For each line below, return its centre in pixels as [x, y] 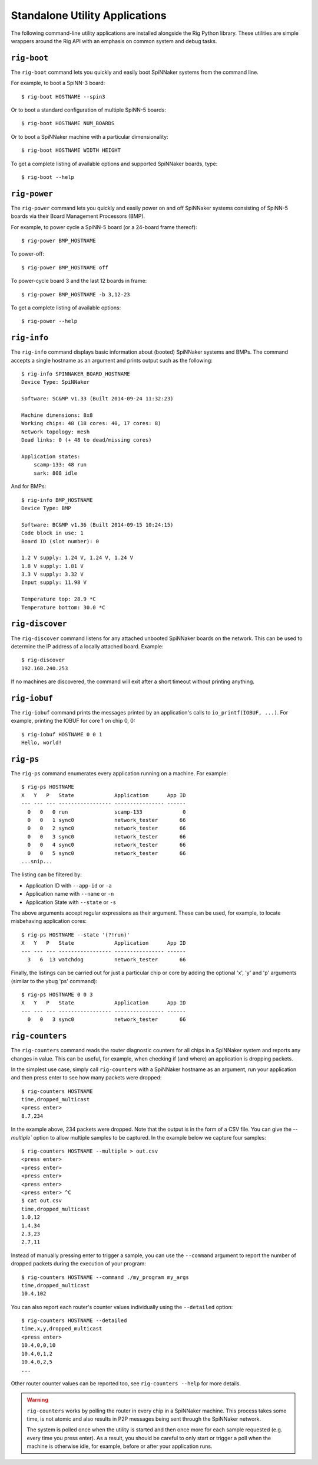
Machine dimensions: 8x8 [57, 415]
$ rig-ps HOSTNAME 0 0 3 [57, 995]
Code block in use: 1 [52, 533]
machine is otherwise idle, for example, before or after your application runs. [120, 1446]
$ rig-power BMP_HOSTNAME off [65, 267]
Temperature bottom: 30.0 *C [63, 607]
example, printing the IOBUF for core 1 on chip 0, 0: [73, 721]
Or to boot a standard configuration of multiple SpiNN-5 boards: [88, 110]
